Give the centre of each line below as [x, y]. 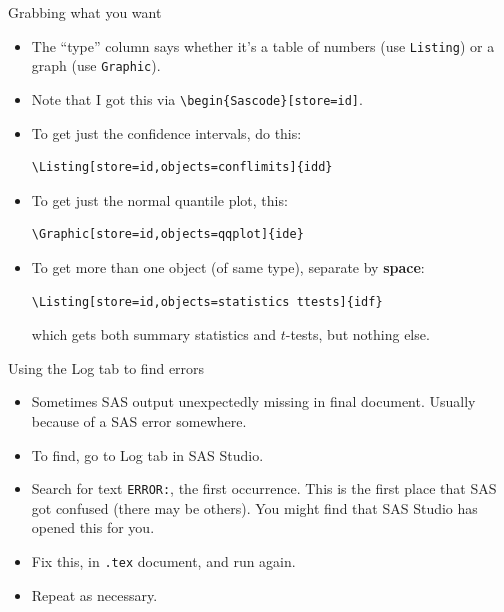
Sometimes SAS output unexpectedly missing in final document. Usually [253, 401]
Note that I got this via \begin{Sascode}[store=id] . [197, 98]
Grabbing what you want [85, 12]
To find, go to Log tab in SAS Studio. [147, 454]
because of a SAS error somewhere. [139, 420]
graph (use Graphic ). [96, 65]
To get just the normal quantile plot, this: [159, 199]
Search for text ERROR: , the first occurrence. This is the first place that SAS [264, 488]
